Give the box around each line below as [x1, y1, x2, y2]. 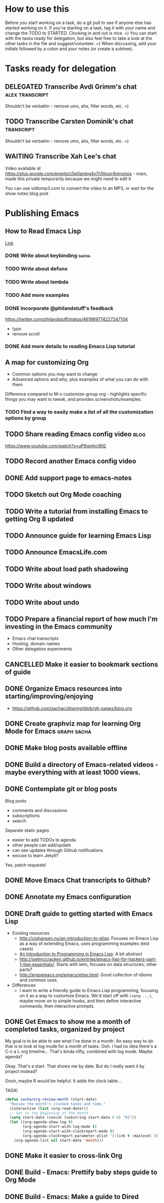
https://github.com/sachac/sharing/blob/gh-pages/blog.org [12, 705, 132, 711]
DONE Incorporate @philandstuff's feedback [5, 305, 114, 312]
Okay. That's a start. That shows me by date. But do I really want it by [5, 1063, 145, 1069]
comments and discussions [12, 807, 67, 813]
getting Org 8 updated [5, 515, 74, 523]
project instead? [5, 1068, 38, 1074]
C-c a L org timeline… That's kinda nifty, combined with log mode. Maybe [5, 1048, 153, 1054]
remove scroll [12, 331, 40, 337]
